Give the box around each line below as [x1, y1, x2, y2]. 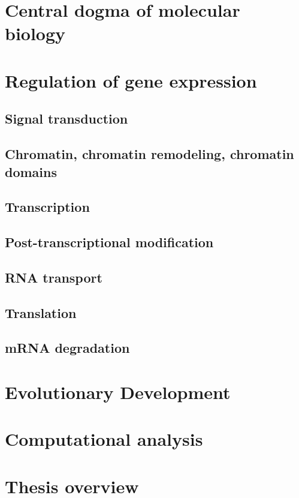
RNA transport [5, 268, 102, 286]
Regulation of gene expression [5, 68, 257, 92]
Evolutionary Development [5, 379, 231, 404]
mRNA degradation [5, 338, 130, 357]
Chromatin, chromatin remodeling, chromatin [5, 145, 294, 163]
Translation [5, 303, 77, 322]
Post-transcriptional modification [5, 233, 214, 251]
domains [5, 162, 58, 181]
